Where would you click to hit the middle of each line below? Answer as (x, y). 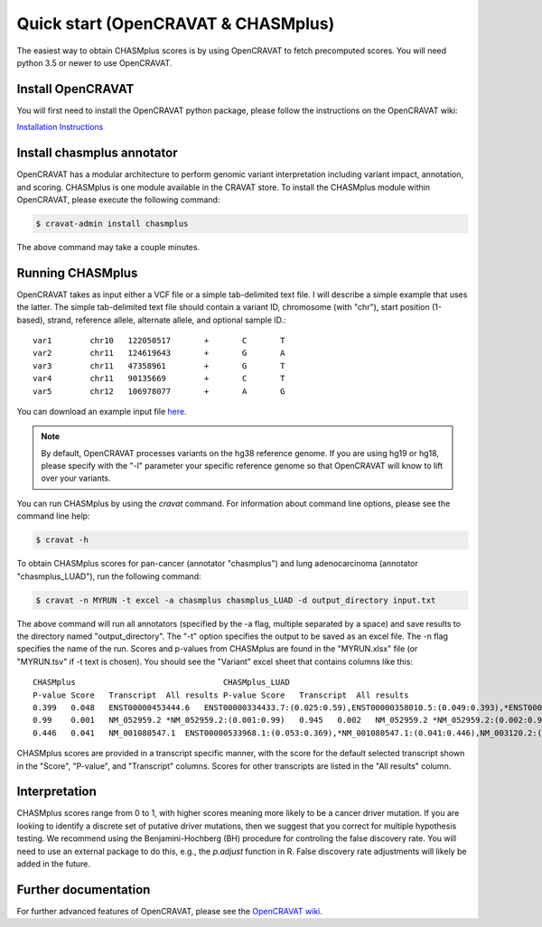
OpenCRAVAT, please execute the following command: (118, 200)
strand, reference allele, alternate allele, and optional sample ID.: (166, 320)
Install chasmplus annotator (97, 153)
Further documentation (84, 890)
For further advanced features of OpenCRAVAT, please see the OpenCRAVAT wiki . (169, 911)
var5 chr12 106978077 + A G (159, 391)
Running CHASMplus (77, 272)
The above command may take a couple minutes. (108, 247)
